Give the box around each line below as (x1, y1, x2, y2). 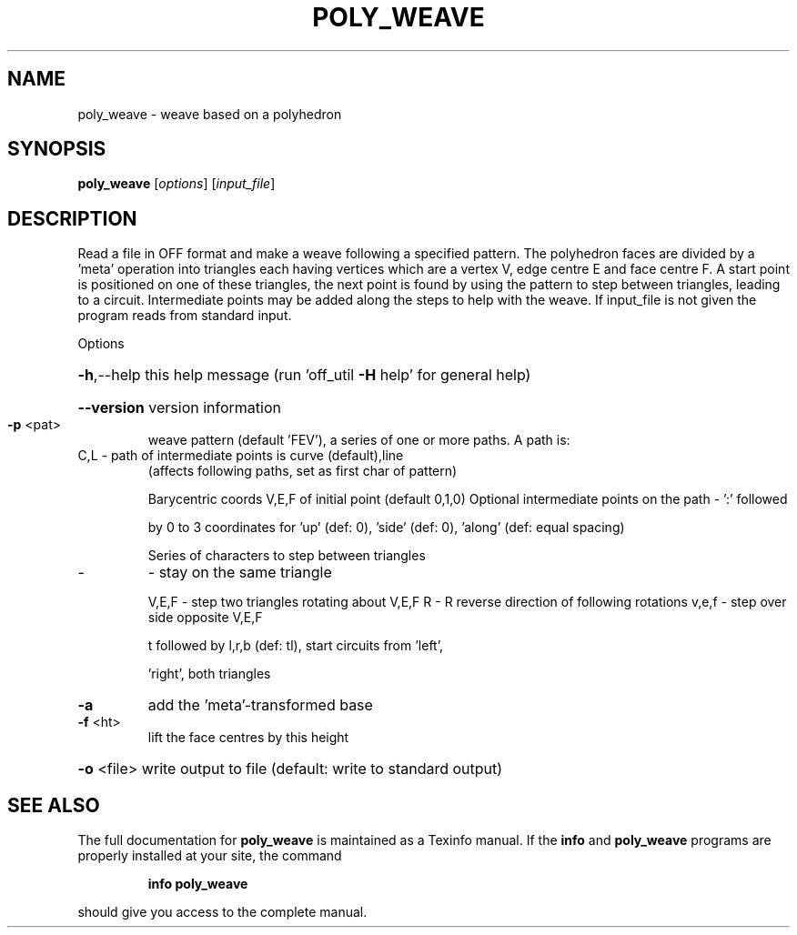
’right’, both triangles (147, 666, 271, 682)
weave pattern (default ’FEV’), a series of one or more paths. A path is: (147, 432, 570, 448)
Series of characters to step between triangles (147, 548, 426, 564)
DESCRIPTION (7, 206, 137, 230)
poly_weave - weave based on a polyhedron (77, 106, 342, 122)
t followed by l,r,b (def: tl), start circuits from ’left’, (147, 638, 443, 654)
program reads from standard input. (77, 307, 292, 324)
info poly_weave (147, 876, 248, 892)
